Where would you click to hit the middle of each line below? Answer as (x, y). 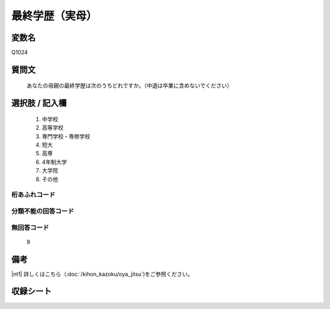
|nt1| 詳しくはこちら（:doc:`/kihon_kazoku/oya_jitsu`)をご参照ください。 (102, 274)
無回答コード (30, 228)
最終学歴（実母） (54, 16)
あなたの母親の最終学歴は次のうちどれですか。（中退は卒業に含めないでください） (129, 86)
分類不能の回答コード (43, 211)
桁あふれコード (33, 195)
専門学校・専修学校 (66, 136)
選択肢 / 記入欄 (39, 103)
